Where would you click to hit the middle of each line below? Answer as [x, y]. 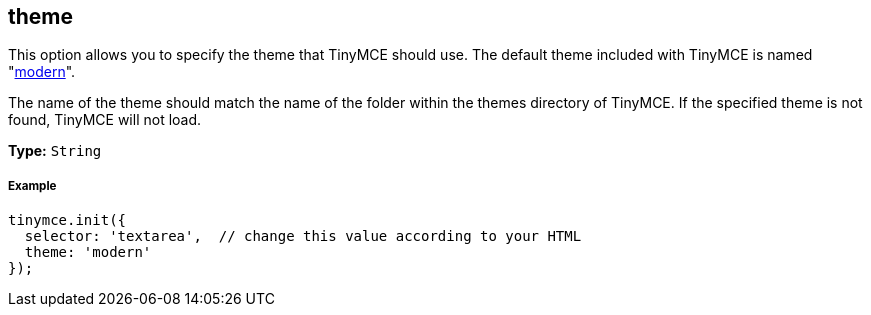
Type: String [55, 151]
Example [32, 185]
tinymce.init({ [67, 220]
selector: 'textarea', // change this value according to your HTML [303, 236]
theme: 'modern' [88, 252]
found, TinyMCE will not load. [105, 120]
